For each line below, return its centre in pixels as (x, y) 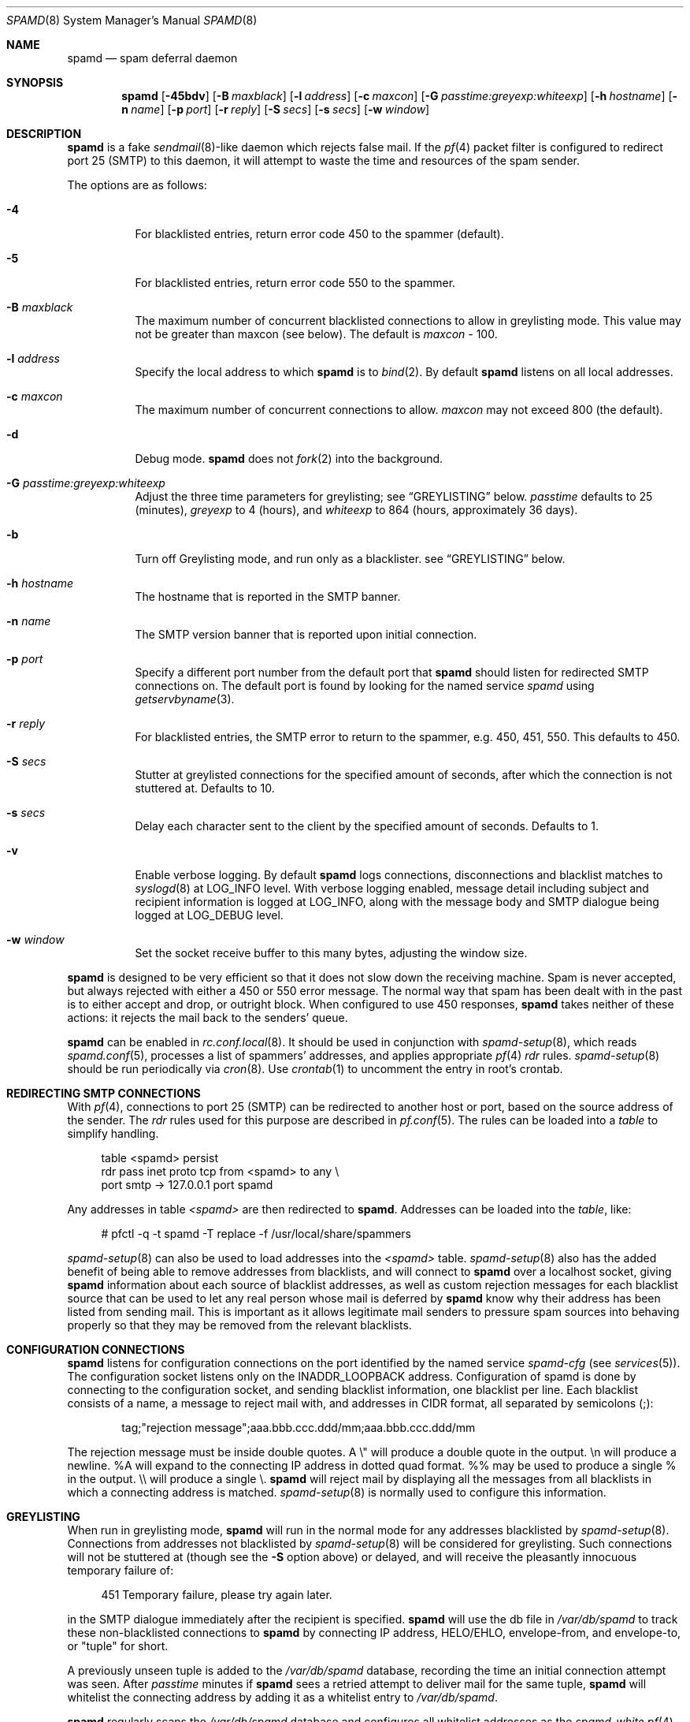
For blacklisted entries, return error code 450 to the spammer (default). (319, 234)
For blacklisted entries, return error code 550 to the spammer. (295, 283)
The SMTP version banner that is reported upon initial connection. (306, 634)
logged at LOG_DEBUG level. (209, 915)
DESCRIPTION (44, 134)
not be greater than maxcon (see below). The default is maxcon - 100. (316, 334)
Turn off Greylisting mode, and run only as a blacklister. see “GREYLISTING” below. (350, 559)
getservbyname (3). (185, 699)
